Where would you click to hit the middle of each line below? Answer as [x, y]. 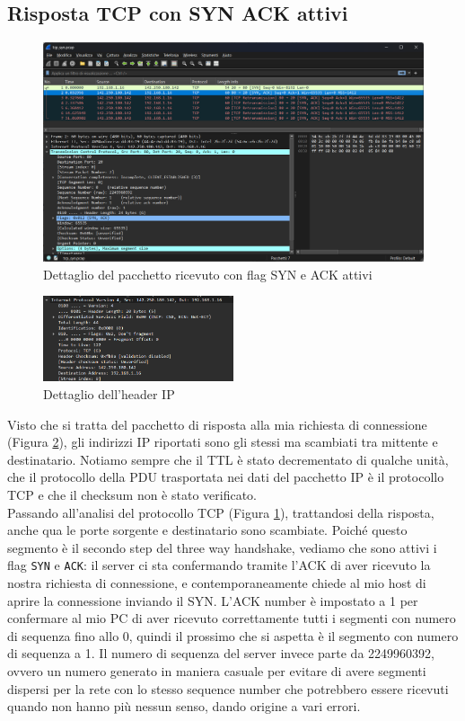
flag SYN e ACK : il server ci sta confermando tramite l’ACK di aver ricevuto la [219, 565]
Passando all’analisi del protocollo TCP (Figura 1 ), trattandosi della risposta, [221, 512]
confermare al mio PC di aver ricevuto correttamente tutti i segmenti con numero [232, 618]
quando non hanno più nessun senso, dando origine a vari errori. [184, 706]
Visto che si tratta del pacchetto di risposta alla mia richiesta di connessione [217, 424]
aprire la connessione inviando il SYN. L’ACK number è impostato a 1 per [213, 600]
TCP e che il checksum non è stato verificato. [132, 495]
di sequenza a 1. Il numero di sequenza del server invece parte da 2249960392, [221, 653]
